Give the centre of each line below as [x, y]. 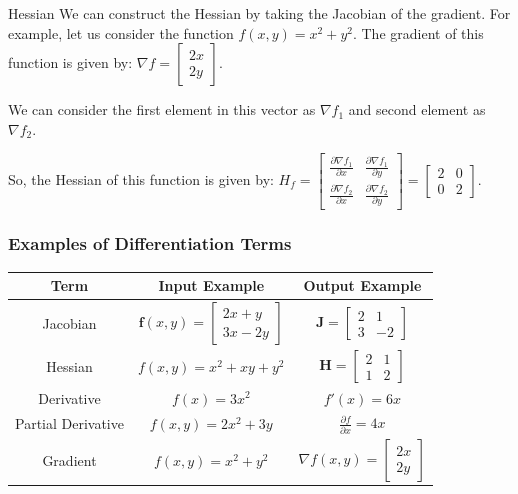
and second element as [417, 109]
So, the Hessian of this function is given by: [141, 178]
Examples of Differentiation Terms [150, 243]
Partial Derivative [69, 422]
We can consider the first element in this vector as [162, 109]
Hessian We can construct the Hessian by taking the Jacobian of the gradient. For [259, 13]
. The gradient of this [418, 32]
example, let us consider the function [121, 32]
